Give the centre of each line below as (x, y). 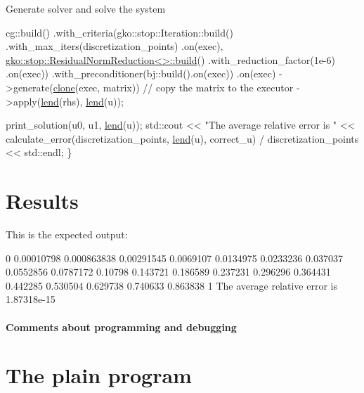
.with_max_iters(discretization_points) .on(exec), (115, 46)
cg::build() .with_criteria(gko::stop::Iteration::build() (119, 32)
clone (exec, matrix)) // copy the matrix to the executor (173, 87)
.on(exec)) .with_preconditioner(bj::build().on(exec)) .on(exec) (141, 73)
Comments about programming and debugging (121, 327)
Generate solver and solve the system (86, 8)
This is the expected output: (67, 234)
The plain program (99, 375)
